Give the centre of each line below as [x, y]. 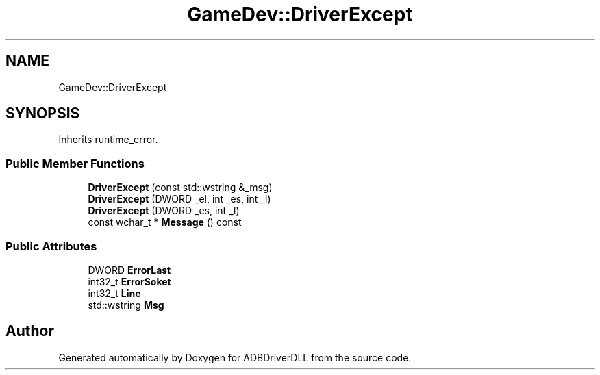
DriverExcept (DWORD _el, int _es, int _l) [179, 199]
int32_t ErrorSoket [129, 281]
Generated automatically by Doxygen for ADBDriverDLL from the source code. [235, 357]
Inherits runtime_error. [108, 140]
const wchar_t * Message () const [165, 222]
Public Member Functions [75, 163]
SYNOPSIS [43, 114]
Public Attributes [51, 246]
